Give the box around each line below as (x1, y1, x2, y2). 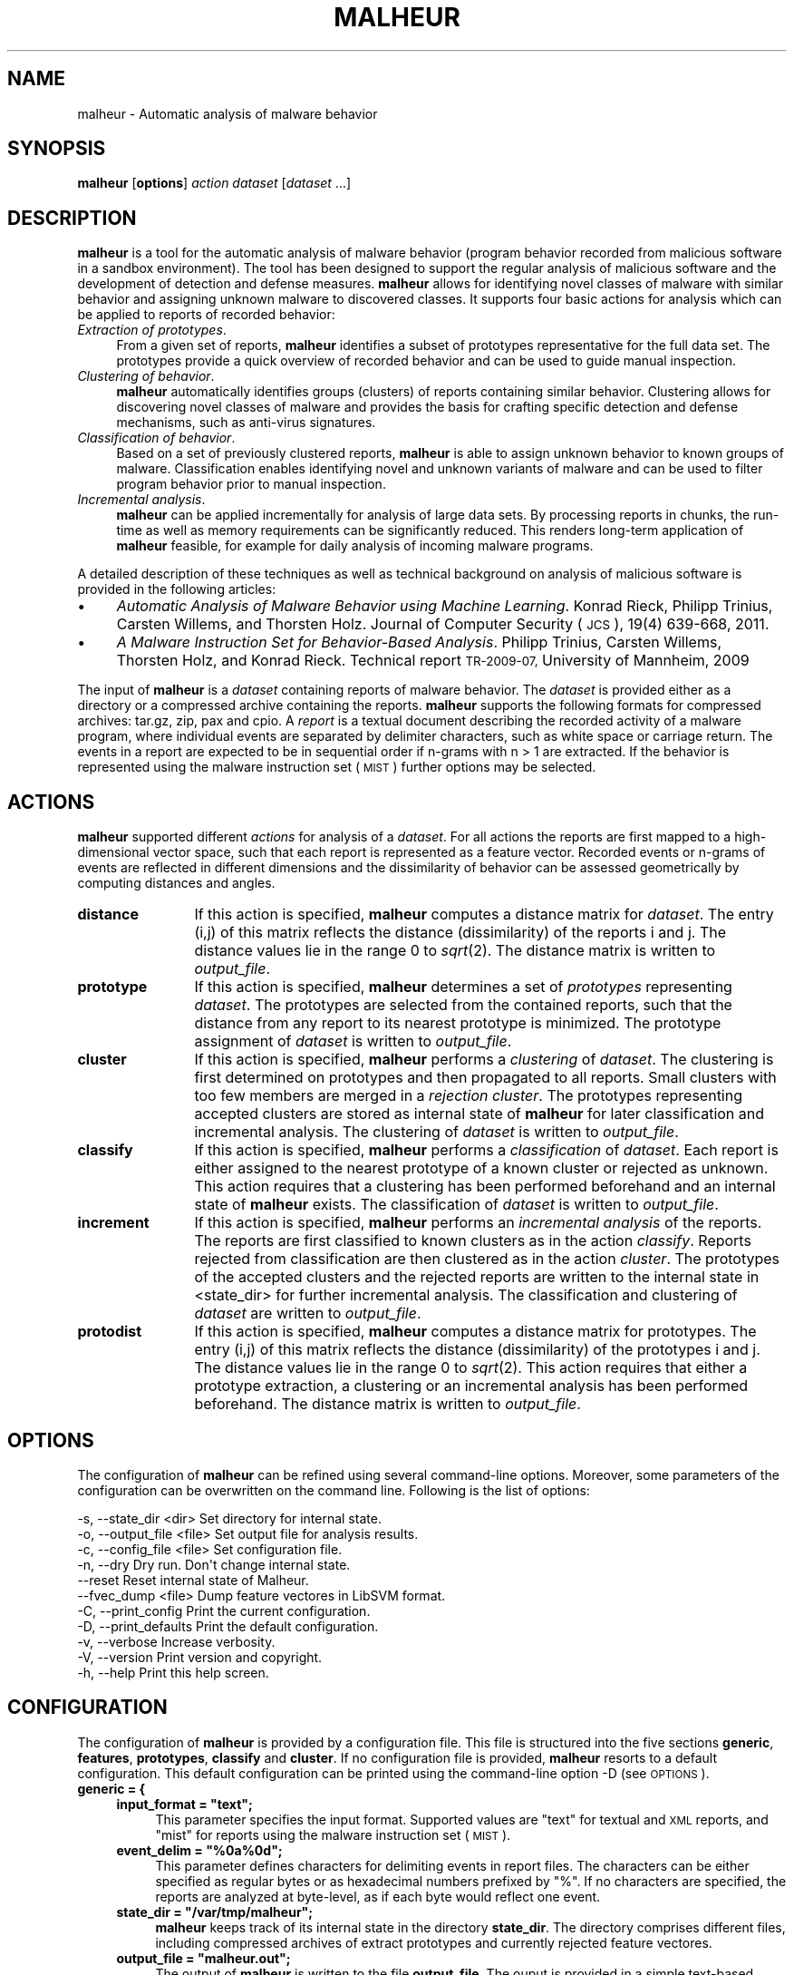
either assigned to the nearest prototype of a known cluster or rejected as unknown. (194, 1159, 769, 1178)
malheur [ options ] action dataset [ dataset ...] (77, 175, 352, 191)
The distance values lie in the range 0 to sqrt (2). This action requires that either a (194, 1358, 748, 1377)
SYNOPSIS (7, 137, 106, 161)
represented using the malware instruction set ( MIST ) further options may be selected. (77, 759, 596, 775)
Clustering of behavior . (77, 368, 215, 384)
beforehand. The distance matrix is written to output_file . (194, 1395, 581, 1414)
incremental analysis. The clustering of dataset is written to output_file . (194, 1123, 679, 1142)
